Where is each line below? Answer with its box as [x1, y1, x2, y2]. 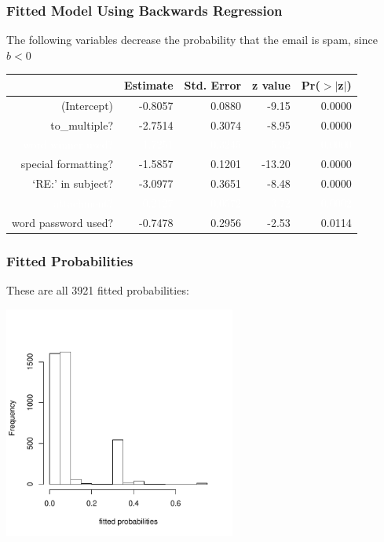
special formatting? [20, 156, 114, 172]
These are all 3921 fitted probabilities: [6, 282, 189, 298]
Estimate [124, 76, 174, 93]
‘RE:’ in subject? [32, 175, 114, 192]
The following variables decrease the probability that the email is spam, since [6, 31, 378, 48]
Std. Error [184, 76, 242, 93]
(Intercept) [60, 97, 114, 113]
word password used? [12, 214, 114, 230]
